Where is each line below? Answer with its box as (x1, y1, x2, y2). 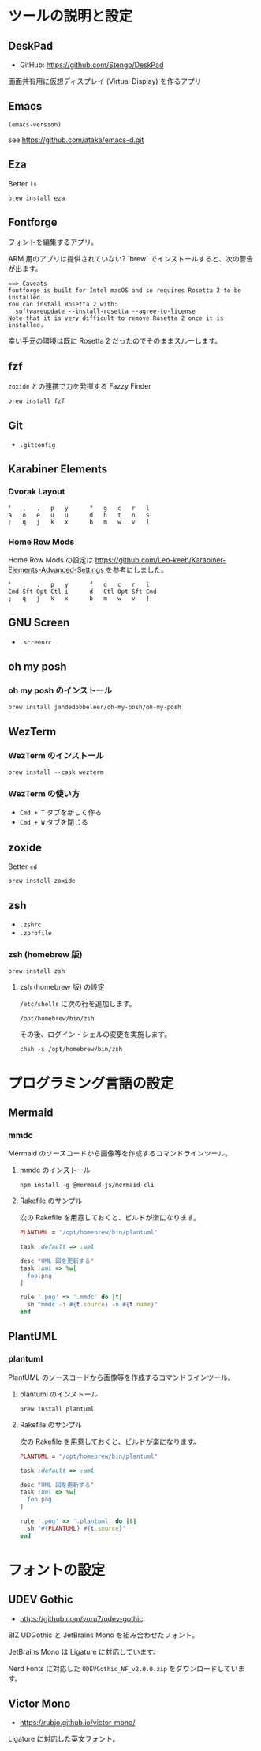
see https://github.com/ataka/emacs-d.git (8, 135, 144, 145)
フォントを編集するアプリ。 (8, 238, 99, 247)
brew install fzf (8, 397, 65, 405)
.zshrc (19, 921, 42, 929)
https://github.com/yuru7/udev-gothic (19, 1614, 144, 1623)
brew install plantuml (19, 1405, 95, 1413)
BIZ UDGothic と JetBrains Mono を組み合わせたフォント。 (8, 1630, 199, 1640)
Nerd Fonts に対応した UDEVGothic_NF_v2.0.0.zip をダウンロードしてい (8, 1663, 238, 1673)
